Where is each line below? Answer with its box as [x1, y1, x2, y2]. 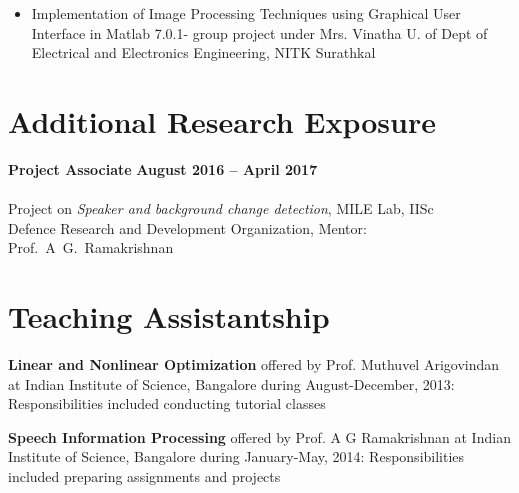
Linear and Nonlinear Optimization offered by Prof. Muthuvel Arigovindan [8, 354, 500, 374]
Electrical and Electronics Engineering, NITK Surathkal [31, 42, 376, 63]
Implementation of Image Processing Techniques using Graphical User [31, 3, 461, 23]
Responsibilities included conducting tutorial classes [8, 393, 326, 414]
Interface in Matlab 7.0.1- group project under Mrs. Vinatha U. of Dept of [31, 22, 488, 43]
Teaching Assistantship [8, 296, 330, 337]
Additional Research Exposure [8, 100, 436, 141]
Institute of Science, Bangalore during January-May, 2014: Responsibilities [8, 446, 465, 467]
